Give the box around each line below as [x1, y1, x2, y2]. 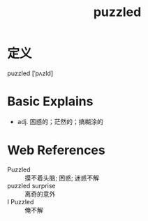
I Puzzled [7, 197, 34, 206]
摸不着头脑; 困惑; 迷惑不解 [24, 174, 100, 182]
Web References [7, 142, 106, 158]
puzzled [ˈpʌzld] [7, 69, 54, 77]
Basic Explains [7, 93, 94, 109]
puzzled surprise [7, 181, 56, 190]
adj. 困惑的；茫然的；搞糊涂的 [17, 117, 103, 125]
